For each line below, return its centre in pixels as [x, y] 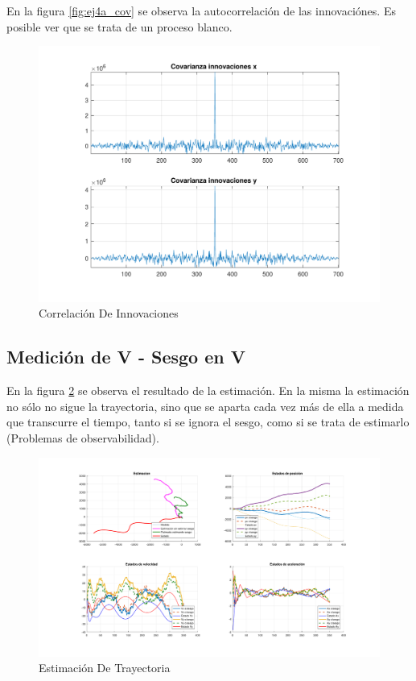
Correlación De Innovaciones [109, 313]
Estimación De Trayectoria [105, 668]
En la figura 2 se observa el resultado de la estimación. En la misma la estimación [208, 390]
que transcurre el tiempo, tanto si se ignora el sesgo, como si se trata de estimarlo [208, 422]
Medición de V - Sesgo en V [126, 357]
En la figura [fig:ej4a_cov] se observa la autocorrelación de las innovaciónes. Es [201, 10]
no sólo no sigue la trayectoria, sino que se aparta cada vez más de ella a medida [205, 406]
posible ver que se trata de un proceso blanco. [119, 26]
